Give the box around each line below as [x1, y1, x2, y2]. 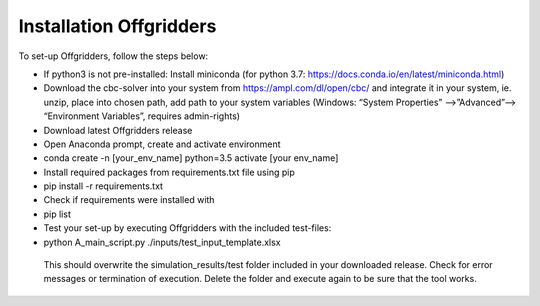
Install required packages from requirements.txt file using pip [43, 166, 295, 178]
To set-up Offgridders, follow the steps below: [18, 50, 209, 62]
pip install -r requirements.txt [43, 180, 164, 192]
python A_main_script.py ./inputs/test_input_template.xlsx [43, 236, 281, 248]
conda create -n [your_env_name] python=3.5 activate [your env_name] [43, 152, 339, 164]
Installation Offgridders [18, 15, 217, 37]
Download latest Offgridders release [43, 124, 193, 136]
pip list [43, 208, 72, 220]
